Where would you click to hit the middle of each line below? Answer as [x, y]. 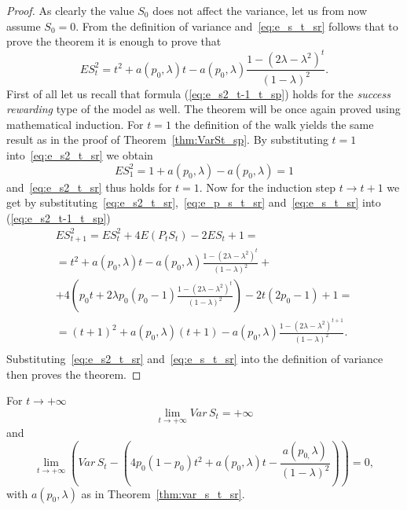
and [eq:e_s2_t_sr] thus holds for [89, 187]
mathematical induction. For [75, 124]
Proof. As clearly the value [70, 10]
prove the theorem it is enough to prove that [114, 41]
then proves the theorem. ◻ [74, 374]
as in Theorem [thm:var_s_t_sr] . [163, 493]
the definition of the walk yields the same [274, 124]
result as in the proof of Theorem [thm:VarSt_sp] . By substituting [167, 139]
